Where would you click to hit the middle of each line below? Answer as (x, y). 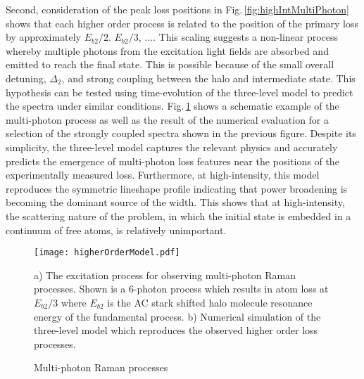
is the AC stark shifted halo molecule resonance (210, 302)
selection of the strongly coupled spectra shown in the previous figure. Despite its (181, 133)
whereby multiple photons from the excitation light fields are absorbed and (167, 50)
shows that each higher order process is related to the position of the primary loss (182, 23)
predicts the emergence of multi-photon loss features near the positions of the (172, 161)
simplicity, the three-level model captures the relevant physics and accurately (172, 147)
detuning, (26, 78)
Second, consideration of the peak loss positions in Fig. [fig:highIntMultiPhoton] (177, 9)
